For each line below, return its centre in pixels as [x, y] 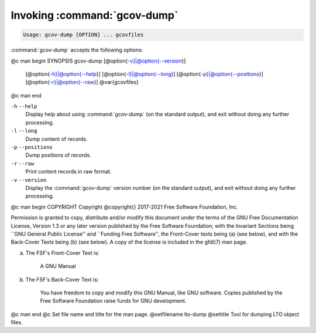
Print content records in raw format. [68, 172]
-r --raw [23, 163]
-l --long [24, 131]
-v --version [29, 180]
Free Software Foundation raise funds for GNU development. [113, 301]
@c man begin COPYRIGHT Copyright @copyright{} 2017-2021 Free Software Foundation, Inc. [124, 207]
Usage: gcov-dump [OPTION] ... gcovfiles [83, 35]
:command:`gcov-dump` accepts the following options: [77, 50]
